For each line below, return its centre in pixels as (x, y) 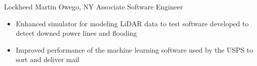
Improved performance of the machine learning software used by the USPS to (134, 49)
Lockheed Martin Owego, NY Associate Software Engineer (93, 6)
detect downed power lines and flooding (76, 33)
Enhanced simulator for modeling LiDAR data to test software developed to (132, 23)
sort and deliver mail (47, 59)
